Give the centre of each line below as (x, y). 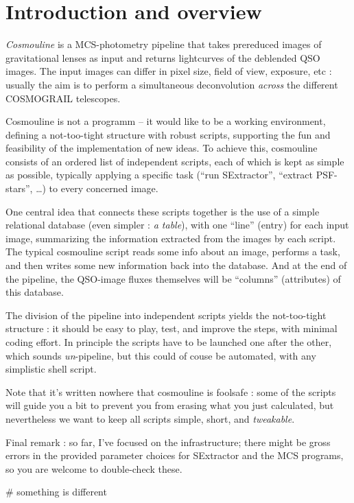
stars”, (19, 188)
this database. (35, 292)
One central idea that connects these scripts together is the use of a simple (163, 211)
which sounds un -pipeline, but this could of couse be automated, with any (161, 355)
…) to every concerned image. (97, 188)
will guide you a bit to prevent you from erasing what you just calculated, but (170, 405)
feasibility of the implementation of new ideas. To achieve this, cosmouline (162, 148)
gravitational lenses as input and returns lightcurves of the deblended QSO (163, 57)
